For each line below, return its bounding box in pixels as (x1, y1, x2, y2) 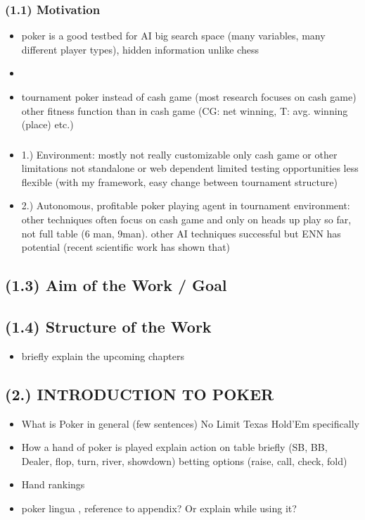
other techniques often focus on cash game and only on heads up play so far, (21, 212, 352, 227)
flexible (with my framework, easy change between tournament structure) (21, 174, 338, 189)
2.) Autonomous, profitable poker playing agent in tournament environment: (21, 198, 350, 213)
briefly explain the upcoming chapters (21, 348, 184, 363)
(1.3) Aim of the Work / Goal (5, 274, 227, 296)
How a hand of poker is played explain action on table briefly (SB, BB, (21, 440, 328, 454)
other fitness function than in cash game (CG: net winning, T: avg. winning (21, 103, 348, 118)
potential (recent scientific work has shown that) (21, 240, 231, 254)
